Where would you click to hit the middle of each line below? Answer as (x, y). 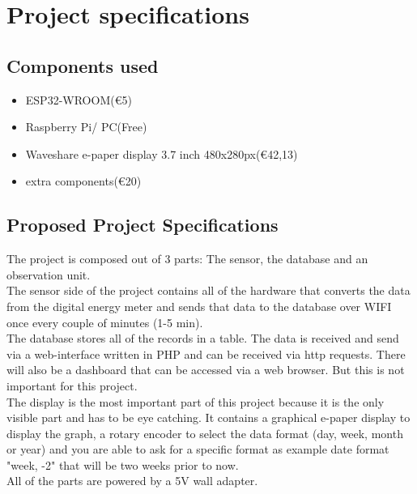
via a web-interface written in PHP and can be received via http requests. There (206, 353)
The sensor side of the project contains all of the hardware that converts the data (208, 290)
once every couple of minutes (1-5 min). (105, 322)
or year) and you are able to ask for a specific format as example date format (198, 449)
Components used (83, 65)
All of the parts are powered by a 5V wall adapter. (132, 481)
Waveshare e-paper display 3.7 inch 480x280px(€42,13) (162, 153)
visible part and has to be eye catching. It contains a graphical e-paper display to (208, 417)
